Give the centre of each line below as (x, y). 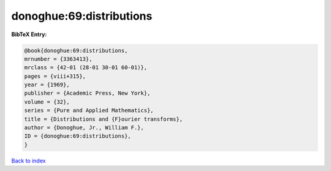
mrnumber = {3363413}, (58, 59)
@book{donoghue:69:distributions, (76, 50)
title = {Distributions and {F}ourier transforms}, (104, 119)
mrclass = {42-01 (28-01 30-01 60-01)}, (86, 68)
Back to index (29, 161)
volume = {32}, (47, 102)
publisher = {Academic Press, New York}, (87, 93)
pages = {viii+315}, (55, 76)
